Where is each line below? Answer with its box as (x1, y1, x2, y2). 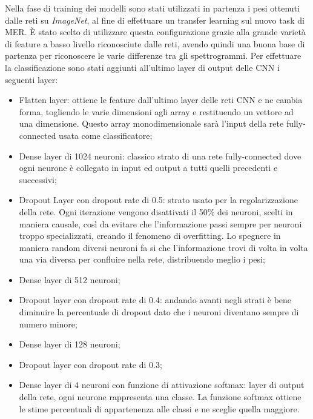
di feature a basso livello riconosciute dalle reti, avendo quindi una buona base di (5, 37, 305, 50)
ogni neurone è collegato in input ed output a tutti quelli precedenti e (19, 161, 278, 174)
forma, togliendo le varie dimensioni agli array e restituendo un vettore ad (19, 105, 294, 118)
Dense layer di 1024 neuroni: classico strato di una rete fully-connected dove (19, 149, 301, 162)
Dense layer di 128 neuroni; (19, 338, 120, 350)
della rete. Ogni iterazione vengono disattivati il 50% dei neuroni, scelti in (19, 205, 293, 218)
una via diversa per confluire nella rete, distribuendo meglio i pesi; (19, 253, 265, 266)
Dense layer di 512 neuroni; (19, 273, 120, 286)
